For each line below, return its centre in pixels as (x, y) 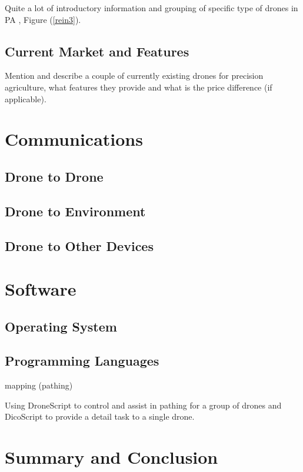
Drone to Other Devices (79, 245)
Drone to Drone (54, 176)
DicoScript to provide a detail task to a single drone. (100, 416)
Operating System (61, 326)
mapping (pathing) (39, 385)
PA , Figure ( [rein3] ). (43, 19)
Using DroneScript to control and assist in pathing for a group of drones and (143, 405)
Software (41, 289)
